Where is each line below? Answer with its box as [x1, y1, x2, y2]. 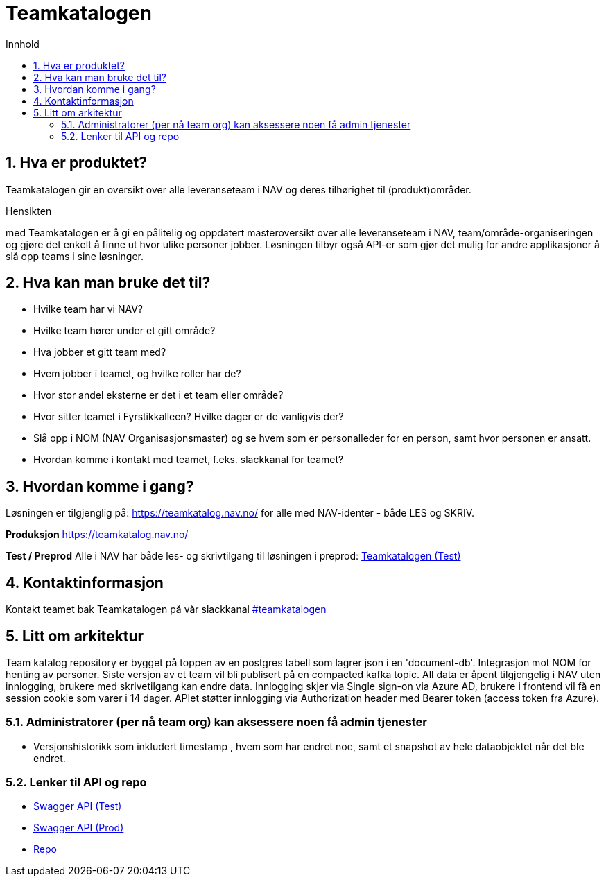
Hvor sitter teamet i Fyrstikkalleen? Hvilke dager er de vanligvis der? [33, 410, 344, 423]
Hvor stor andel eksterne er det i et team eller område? [33, 389, 284, 401]
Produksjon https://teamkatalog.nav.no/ [6, 528, 189, 541]
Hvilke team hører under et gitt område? [33, 325, 216, 337]
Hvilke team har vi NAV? [33, 303, 144, 315]
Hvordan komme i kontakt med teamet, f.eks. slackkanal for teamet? [33, 453, 344, 466]
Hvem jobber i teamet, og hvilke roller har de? [33, 367, 241, 380]
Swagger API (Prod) [33, 822, 124, 834]
